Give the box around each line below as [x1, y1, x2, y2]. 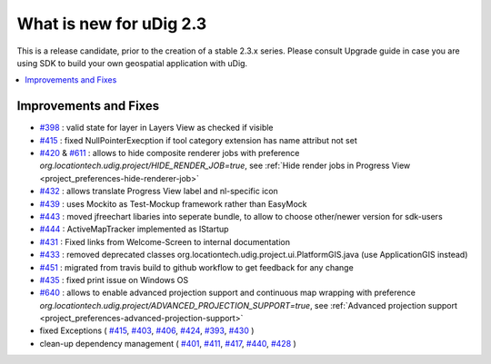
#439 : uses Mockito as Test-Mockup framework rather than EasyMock [39, 198, 307, 209]
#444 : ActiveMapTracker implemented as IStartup [39, 223, 229, 235]
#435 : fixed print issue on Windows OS [39, 274, 189, 285]
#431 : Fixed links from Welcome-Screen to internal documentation [39, 236, 291, 247]
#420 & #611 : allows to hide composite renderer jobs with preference [39, 148, 300, 159]
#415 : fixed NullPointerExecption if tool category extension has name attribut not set [39, 134, 358, 145]
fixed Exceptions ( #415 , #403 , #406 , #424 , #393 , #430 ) [39, 325, 255, 336]
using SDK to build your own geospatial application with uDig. [16, 57, 248, 68]
